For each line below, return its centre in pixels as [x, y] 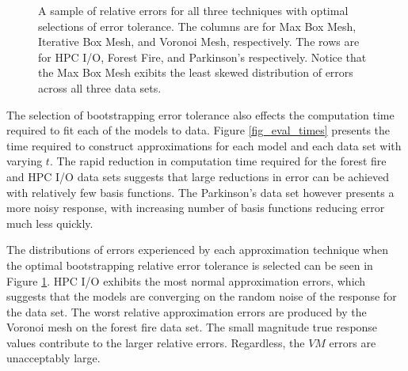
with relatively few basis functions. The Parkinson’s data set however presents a [200, 192]
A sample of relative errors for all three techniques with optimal [193, 10]
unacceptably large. [53, 358]
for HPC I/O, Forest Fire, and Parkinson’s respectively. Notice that [202, 57]
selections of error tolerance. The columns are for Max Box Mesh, [197, 26]
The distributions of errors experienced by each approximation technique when [197, 250]
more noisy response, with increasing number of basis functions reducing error [196, 208]
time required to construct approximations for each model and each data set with [204, 145]
